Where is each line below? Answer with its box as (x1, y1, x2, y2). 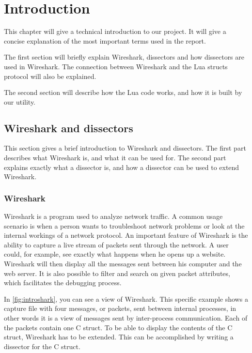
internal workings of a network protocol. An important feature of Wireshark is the (4, 230, 248, 240)
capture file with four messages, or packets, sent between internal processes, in (4, 303, 236, 313)
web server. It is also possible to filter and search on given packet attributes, (4, 268, 230, 278)
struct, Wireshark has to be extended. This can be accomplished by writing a (4, 332, 234, 342)
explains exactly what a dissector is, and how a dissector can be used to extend (4, 162, 239, 172)
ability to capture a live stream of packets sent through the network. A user (4, 239, 229, 249)
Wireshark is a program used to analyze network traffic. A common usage (4, 211, 223, 221)
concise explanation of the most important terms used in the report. (4, 35, 206, 46)
